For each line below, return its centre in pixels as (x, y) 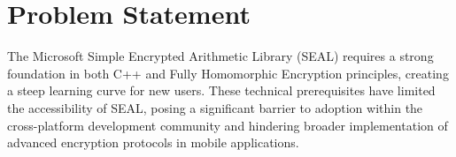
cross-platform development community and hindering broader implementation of (228, 125)
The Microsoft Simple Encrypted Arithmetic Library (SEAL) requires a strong (220, 56)
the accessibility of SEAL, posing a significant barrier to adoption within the (215, 107)
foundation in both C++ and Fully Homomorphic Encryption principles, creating (228, 73)
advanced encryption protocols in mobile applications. (153, 142)
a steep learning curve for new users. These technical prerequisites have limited (221, 90)
